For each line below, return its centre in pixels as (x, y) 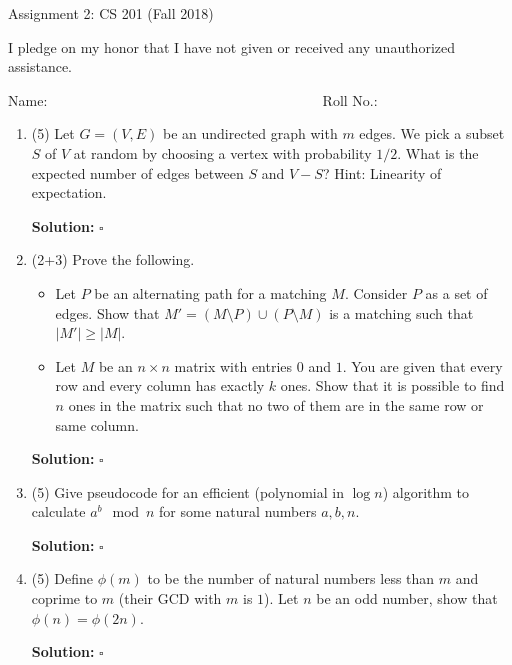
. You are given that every (422, 365)
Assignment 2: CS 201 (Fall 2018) (111, 13)
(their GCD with (170, 598)
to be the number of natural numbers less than (291, 578)
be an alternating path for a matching (210, 292)
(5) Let (53, 133)
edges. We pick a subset (432, 133)
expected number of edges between (137, 172)
